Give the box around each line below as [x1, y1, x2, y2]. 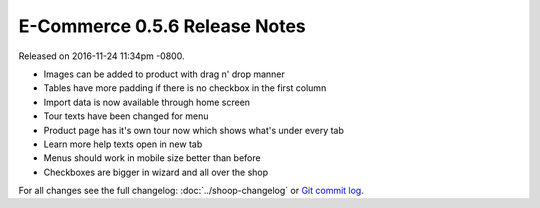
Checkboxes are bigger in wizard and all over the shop [43, 166, 269, 178]
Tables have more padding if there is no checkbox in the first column [43, 82, 327, 94]
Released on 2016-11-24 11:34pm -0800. [18, 50, 185, 62]
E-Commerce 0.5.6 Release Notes [18, 15, 307, 37]
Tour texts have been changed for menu [43, 110, 209, 122]
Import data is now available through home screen [43, 96, 250, 108]
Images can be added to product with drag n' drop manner [43, 68, 285, 80]
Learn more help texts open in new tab [43, 138, 203, 150]
